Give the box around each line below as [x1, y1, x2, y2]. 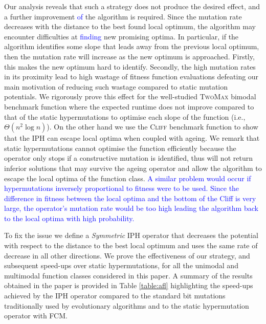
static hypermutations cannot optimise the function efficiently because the [4, 142, 236, 153]
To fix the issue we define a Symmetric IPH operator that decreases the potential [4, 230, 258, 241]
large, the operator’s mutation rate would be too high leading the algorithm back [4, 203, 258, 213]
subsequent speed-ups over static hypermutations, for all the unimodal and [4, 260, 238, 271]
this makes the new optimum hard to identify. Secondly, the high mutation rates [4, 61, 256, 72]
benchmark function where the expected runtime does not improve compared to [4, 101, 254, 112]
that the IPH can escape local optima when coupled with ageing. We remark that [4, 133, 260, 143]
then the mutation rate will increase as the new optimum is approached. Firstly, [4, 51, 255, 61]
